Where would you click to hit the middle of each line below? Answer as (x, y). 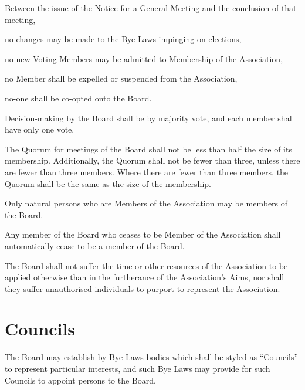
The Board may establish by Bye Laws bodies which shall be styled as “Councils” (152, 357)
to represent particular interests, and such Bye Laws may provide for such (138, 368)
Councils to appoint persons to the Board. (80, 380)
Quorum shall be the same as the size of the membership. (108, 183)
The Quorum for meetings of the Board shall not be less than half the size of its (148, 149)
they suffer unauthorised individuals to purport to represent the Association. (143, 288)
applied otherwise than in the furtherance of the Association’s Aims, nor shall (145, 277)
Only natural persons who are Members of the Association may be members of (146, 203)
